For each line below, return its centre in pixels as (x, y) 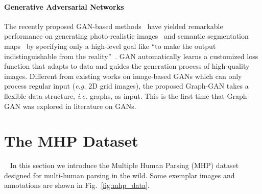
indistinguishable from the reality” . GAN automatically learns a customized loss (131, 56)
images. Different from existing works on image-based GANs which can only (123, 76)
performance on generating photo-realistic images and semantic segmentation (126, 36)
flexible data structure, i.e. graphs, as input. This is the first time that (114, 95)
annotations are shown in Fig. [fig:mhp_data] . (77, 185)
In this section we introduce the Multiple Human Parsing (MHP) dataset (124, 165)
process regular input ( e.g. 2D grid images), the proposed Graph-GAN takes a (126, 86)
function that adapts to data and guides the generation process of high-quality (127, 66)
